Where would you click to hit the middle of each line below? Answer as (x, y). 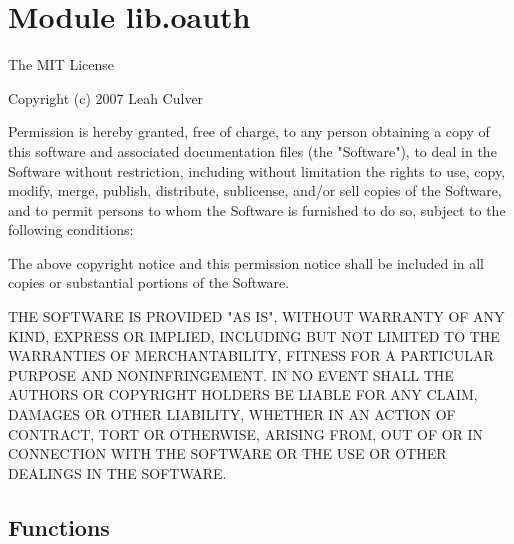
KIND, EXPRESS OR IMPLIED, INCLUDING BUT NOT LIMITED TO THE (254, 335)
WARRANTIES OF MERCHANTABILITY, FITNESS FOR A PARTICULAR (251, 355)
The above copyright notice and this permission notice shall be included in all (246, 262)
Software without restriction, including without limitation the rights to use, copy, (257, 170)
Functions (59, 526)
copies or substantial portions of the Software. (149, 282)
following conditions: (71, 229)
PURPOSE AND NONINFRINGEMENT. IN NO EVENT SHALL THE (231, 374)
